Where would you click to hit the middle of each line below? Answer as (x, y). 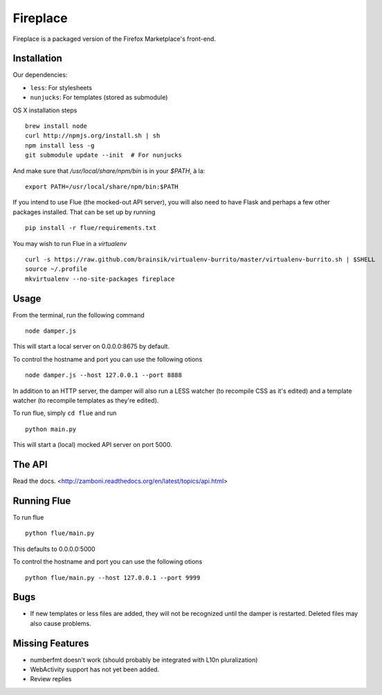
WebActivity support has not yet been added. (94, 669)
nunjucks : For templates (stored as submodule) (99, 98)
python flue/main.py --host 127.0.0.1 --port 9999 (113, 578)
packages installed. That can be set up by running (84, 212)
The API (30, 464)
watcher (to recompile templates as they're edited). (86, 400)
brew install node (56, 126)
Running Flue (42, 501)
